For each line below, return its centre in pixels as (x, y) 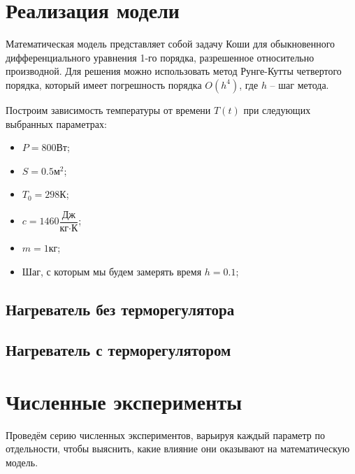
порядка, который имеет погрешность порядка (104, 84)
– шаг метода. (299, 84)
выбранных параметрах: (56, 123)
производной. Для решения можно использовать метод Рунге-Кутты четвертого (174, 71)
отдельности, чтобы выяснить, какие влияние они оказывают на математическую (178, 448)
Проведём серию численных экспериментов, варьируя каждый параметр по (165, 434)
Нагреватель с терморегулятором (118, 350)
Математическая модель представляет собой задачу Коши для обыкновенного (171, 44)
